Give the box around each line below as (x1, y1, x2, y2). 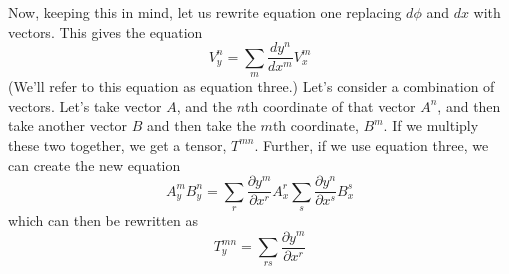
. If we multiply (383, 115, 479, 136)
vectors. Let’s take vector (8, 95, 162, 116)
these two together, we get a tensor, (8, 134, 227, 155)
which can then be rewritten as (8, 209, 198, 230)
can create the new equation (8, 154, 181, 175)
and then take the (147, 115, 256, 136)
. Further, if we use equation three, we (254, 134, 489, 155)
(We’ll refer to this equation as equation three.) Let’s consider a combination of (8, 76, 495, 97)
